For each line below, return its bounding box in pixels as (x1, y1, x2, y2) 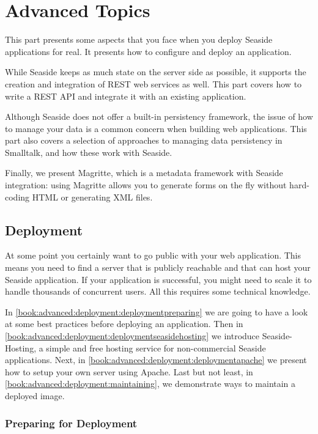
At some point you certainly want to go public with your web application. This (5, 249, 301, 262)
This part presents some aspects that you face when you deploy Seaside (5, 33, 273, 46)
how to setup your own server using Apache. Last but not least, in (5, 365, 253, 378)
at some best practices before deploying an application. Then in (5, 317, 243, 330)
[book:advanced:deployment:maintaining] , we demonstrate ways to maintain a (5, 377, 296, 390)
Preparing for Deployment (5, 415, 138, 430)
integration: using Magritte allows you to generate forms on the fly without (5, 178, 287, 191)
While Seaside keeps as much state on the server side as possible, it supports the (5, 65, 306, 78)
